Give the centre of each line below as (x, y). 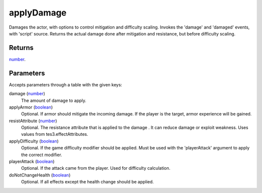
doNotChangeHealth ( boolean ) (40, 175)
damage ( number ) (27, 94)
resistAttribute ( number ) (33, 121)
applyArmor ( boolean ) (31, 107)
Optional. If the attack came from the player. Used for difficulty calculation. (96, 168)
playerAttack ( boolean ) (32, 161)
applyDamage (38, 13)
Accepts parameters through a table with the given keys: (65, 84)
